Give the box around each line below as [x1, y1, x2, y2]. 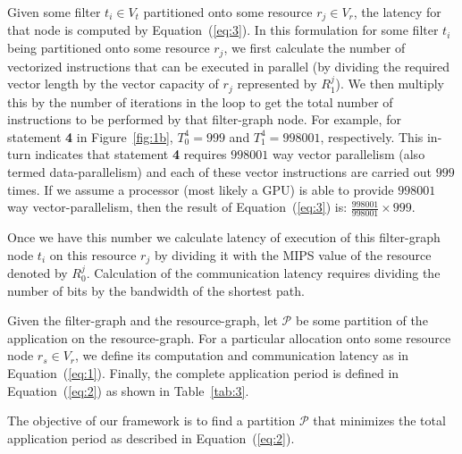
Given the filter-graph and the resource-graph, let [7, 311, 278, 330]
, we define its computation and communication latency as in [75, 346, 409, 365]
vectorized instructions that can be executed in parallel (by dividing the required [7, 56, 450, 75]
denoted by [7, 263, 68, 282]
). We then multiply [335, 74, 444, 93]
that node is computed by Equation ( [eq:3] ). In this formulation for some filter [7, 21, 439, 39]
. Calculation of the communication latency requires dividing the [86, 263, 441, 282]
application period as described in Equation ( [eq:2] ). [7, 428, 295, 447]
